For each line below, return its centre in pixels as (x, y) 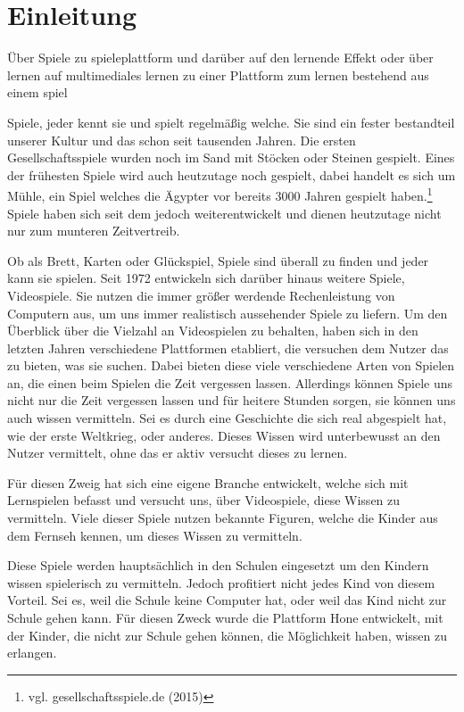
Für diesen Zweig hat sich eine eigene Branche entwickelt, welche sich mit (208, 482)
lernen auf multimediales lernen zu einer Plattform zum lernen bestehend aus (218, 75)
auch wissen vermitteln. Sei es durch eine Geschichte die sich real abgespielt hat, (227, 418)
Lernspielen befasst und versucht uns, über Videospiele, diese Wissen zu (204, 500)
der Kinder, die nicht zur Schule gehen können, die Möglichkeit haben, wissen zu (228, 635)
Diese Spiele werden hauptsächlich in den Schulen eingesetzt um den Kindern (218, 565)
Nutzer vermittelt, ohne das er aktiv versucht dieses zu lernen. (178, 453)
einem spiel (37, 92)
